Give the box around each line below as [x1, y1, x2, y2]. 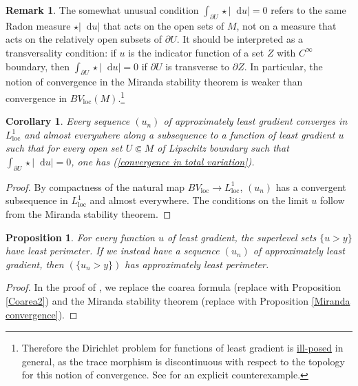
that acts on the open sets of [103, 18, 224, 32]
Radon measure [6, 18, 71, 32]
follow [319, 193, 345, 207]
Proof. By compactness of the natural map [6, 179, 185, 194]
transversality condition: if [6, 45, 116, 59]
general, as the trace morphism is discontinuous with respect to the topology [21, 354, 346, 368]
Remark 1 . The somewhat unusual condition [6, 3, 199, 17]
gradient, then [6, 256, 64, 271]
